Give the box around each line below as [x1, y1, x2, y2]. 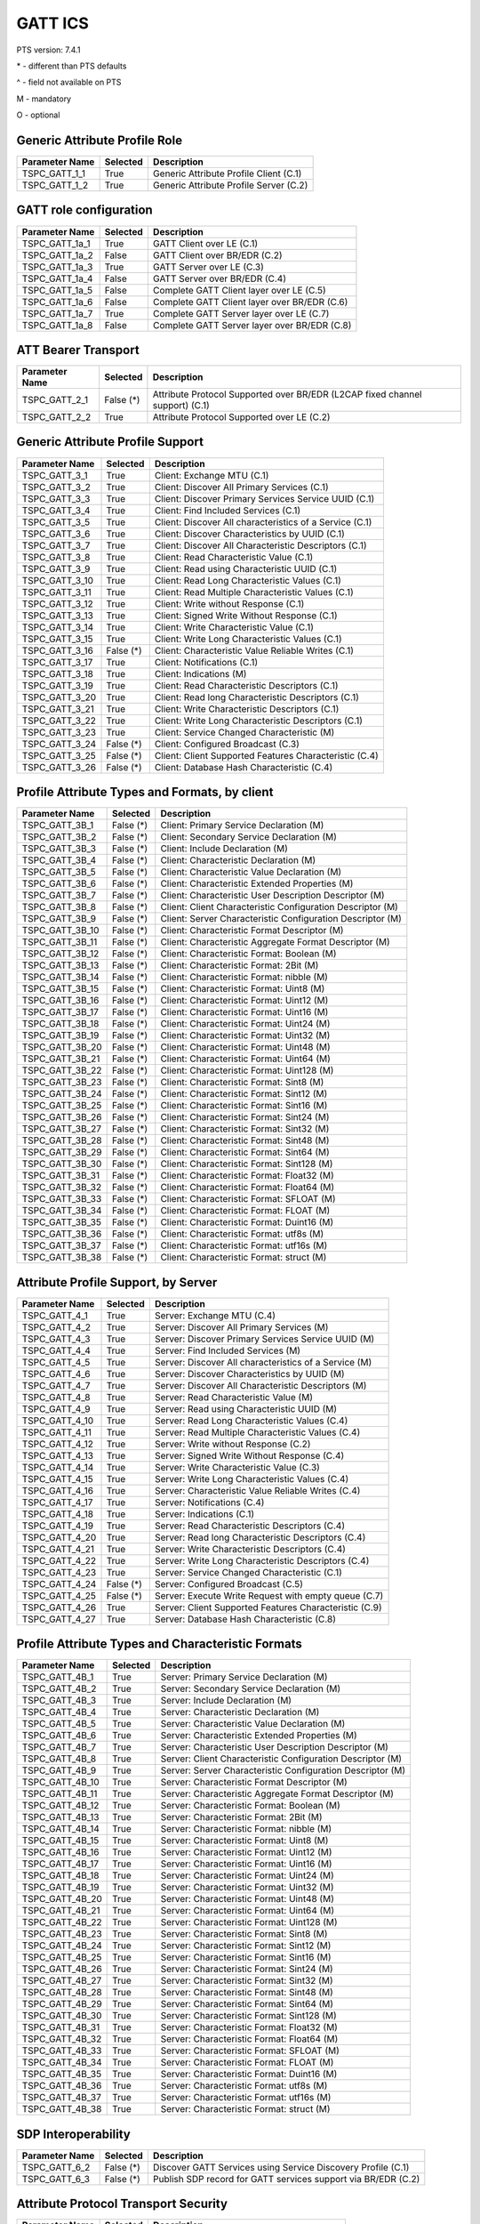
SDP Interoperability [16, 2126, 131, 2141]
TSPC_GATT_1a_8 [21, 318, 93, 331]
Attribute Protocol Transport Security [16, 2196, 228, 2212]
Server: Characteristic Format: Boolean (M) [160, 1800, 341, 1812]
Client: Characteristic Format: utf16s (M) [160, 1239, 328, 1252]
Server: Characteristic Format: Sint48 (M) [160, 1986, 333, 1999]
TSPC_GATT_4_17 [21, 1495, 93, 1508]
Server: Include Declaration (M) [160, 1695, 292, 1707]
